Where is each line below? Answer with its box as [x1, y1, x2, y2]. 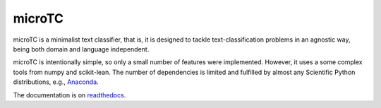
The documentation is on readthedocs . [13, 90, 126, 99]
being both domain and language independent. [13, 44, 150, 53]
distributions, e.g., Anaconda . [13, 78, 99, 86]
